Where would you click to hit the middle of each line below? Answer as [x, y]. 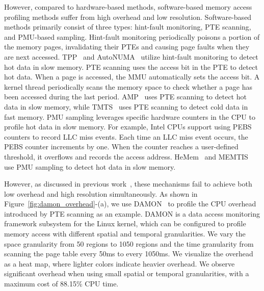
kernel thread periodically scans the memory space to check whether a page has [128, 86]
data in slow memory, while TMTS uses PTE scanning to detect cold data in [126, 106]
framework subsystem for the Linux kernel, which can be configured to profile [125, 223]
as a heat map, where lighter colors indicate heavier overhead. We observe [120, 263]
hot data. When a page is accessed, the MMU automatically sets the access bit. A [132, 77]
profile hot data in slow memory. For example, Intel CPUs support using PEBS [128, 127]
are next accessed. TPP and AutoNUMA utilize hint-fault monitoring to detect [131, 56]
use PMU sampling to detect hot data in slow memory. [90, 166]
